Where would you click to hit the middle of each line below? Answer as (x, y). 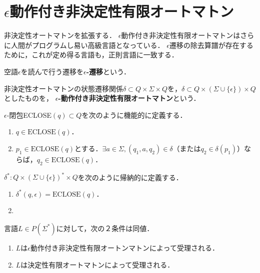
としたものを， (28, 98)
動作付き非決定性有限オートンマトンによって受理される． (125, 247)
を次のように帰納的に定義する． (130, 177)
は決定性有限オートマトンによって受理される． (97, 264)
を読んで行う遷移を (52, 71)
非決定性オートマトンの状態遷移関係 (63, 88)
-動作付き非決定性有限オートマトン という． (129, 98)
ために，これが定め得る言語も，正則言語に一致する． (91, 55)
